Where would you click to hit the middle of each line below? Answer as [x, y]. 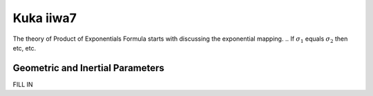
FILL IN [23, 84]
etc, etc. [25, 48]
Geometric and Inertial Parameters [89, 68]
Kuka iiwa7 [45, 18]
